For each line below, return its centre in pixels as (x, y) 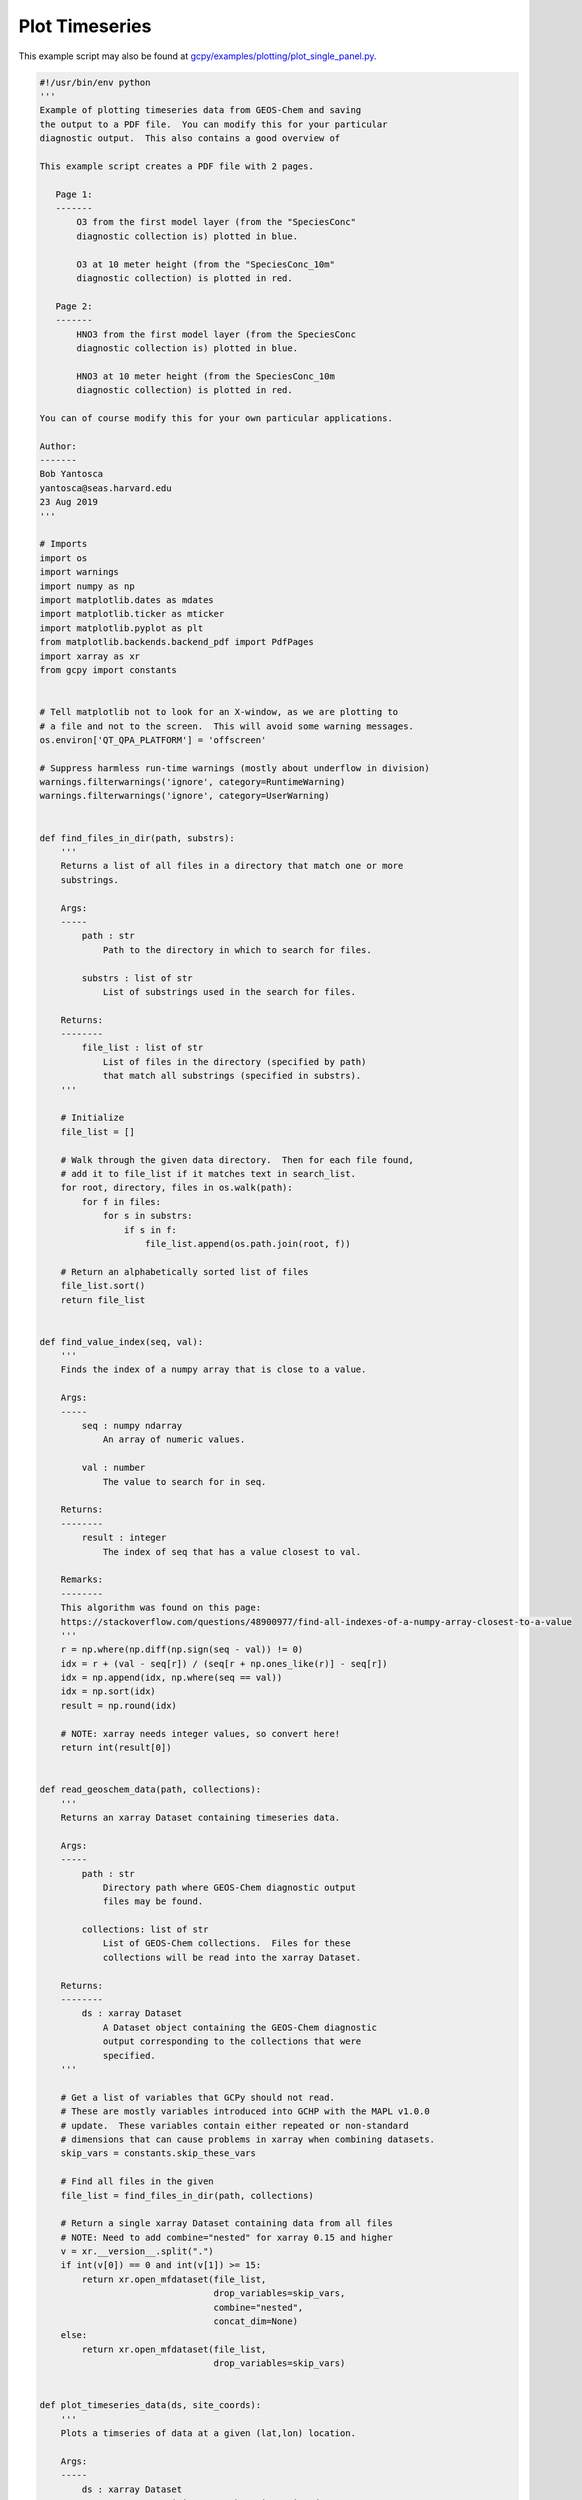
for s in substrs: (148, 1216)
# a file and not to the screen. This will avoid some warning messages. (227, 726)
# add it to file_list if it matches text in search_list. (208, 1173)
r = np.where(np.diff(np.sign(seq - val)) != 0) (182, 1649)
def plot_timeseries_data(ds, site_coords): (150, 2405)
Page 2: (74, 306)
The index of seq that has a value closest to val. (232, 1551)
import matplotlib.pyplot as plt (121, 628)
